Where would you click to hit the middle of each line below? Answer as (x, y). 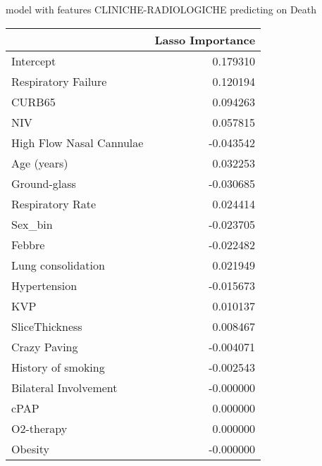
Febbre (28, 244)
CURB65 (33, 101)
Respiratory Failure (59, 81)
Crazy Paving (45, 346)
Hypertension (44, 285)
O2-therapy (39, 428)
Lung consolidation (58, 265)
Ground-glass (44, 183)
